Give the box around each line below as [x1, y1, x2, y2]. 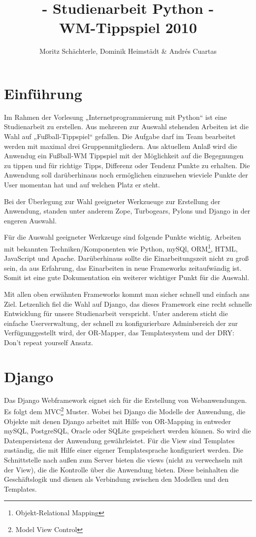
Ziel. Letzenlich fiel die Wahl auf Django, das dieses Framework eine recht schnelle [4, 298, 252, 309]
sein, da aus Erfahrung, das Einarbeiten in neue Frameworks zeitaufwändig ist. [4, 262, 242, 273]
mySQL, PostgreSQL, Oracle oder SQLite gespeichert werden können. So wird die [4, 426, 251, 436]
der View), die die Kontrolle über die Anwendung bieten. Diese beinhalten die [4, 464, 239, 474]
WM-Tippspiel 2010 [59, 17, 197, 37]
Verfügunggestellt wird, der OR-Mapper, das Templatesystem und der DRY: [4, 327, 234, 338]
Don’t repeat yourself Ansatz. [4, 337, 93, 347]
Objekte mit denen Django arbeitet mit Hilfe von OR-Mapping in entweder [4, 416, 231, 426]
